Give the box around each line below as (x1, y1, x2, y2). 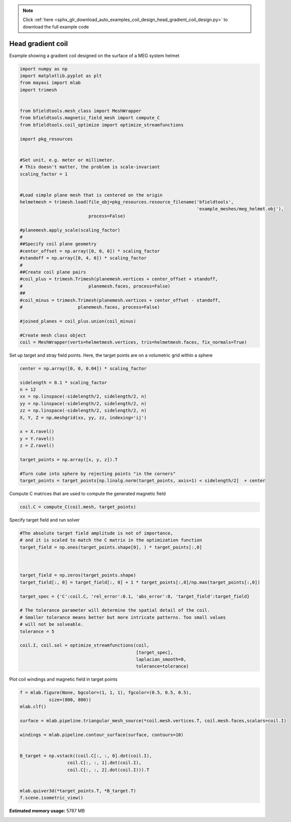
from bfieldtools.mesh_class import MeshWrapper (20, 108, 142, 114)
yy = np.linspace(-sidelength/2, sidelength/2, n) (20, 401, 147, 406)
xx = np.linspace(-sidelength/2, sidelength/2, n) (20, 394, 147, 399)
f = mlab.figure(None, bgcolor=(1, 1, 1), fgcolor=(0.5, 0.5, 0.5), (20, 690, 192, 696)
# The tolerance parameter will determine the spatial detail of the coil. (20, 608, 210, 613)
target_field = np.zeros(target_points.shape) (20, 573, 136, 578)
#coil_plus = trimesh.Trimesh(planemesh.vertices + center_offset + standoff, (20, 276, 218, 282)
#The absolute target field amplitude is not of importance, (20, 530, 173, 536)
